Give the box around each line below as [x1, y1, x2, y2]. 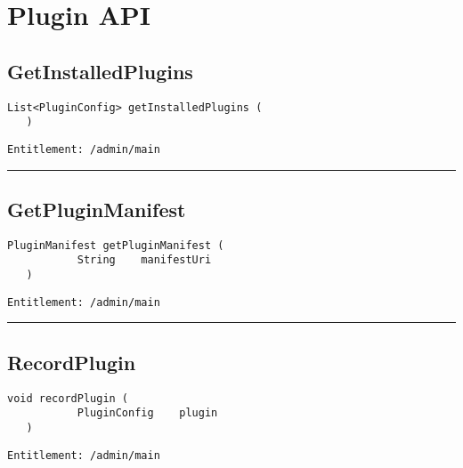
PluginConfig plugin [77, 407, 218, 420]
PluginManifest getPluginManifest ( [7, 238, 224, 252]
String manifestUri [77, 254, 212, 267]
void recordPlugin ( [7, 391, 129, 405]
